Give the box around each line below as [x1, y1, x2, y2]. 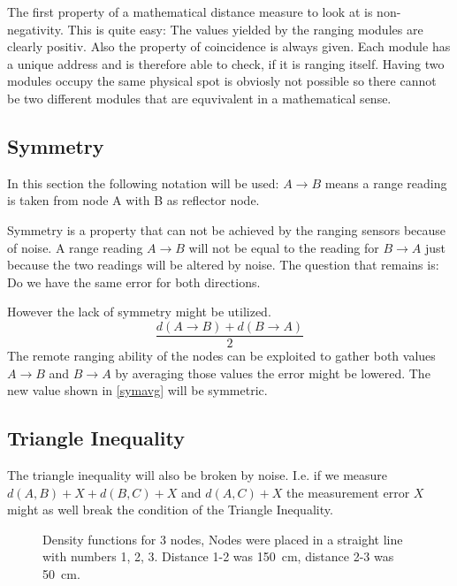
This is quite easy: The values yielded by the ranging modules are [67, 19, 423, 38]
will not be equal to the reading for [188, 238, 379, 256]
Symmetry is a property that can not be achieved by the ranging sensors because [7, 220, 446, 239]
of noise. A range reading [7, 238, 143, 256]
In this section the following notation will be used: [7, 173, 279, 192]
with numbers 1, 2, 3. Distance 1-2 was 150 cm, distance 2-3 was [42, 547, 394, 566]
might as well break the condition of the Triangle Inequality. [7, 500, 333, 519]
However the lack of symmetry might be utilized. [7, 302, 271, 321]
